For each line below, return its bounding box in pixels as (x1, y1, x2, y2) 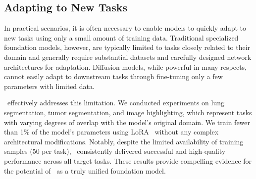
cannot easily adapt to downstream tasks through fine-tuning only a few (4, 71, 223, 82)
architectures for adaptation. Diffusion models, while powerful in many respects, (4, 61, 247, 72)
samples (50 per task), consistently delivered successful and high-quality (4, 146, 226, 156)
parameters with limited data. (4, 81, 95, 91)
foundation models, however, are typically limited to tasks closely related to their (4, 42, 251, 52)
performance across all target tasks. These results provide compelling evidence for (4, 155, 252, 166)
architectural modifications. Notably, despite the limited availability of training (4, 136, 244, 146)
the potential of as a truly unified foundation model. (4, 165, 166, 176)
